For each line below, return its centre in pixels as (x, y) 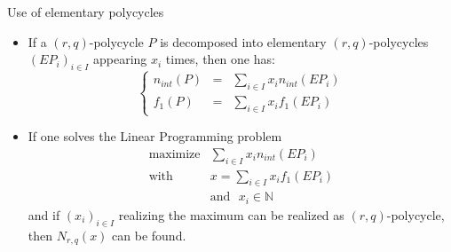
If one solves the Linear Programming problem (155, 136)
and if (44, 214)
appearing (120, 59)
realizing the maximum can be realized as (231, 214)
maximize (174, 154)
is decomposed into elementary (243, 41)
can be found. (149, 235)
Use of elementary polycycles (86, 12)
